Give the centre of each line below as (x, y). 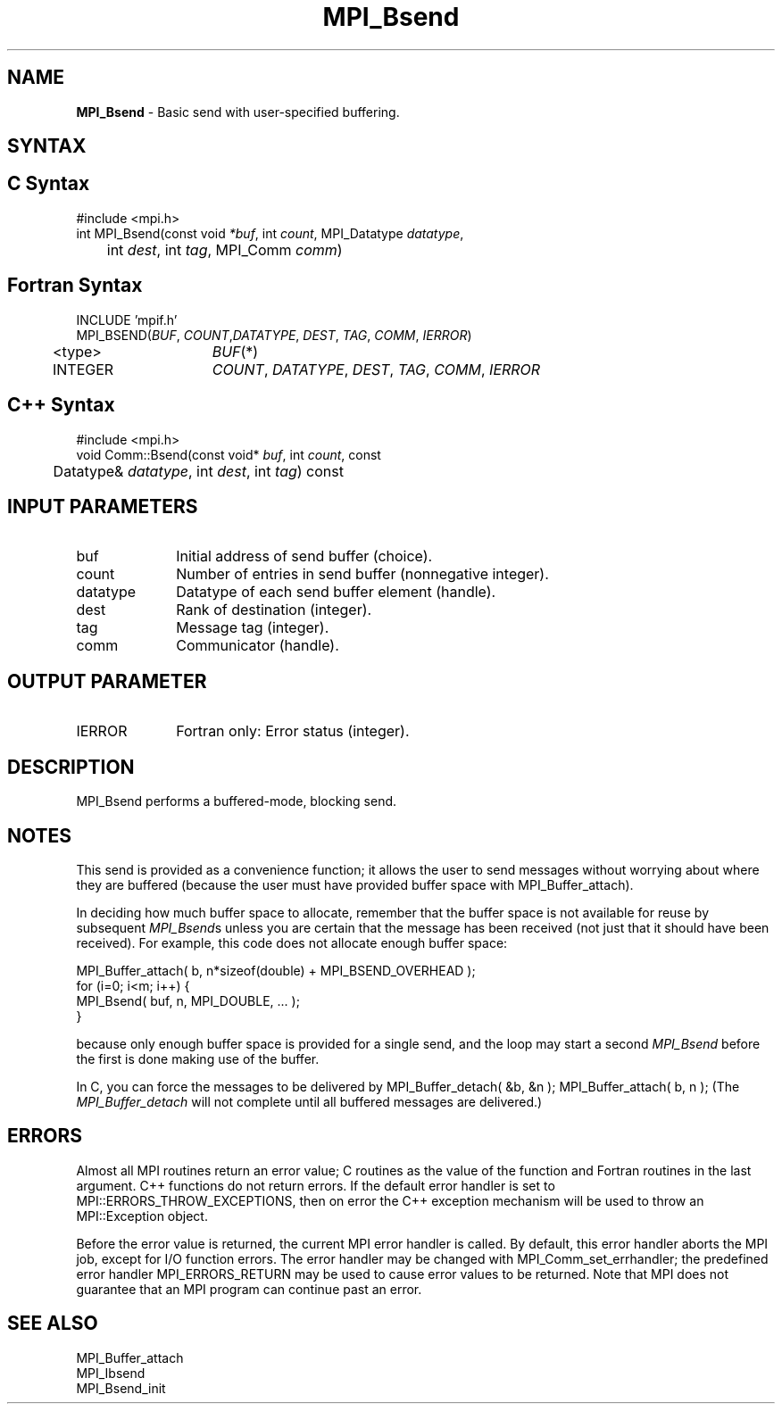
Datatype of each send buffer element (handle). (336, 592)
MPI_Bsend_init (121, 1388)
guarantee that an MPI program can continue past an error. (249, 1289)
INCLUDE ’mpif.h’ (127, 320)
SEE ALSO (53, 1324)
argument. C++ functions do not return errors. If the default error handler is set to (316, 1185)
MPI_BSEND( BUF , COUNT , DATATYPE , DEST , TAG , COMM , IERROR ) (274, 335)
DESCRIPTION (71, 767)
